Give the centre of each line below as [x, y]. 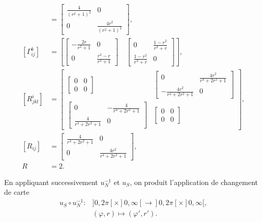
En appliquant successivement [51, 182]
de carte [17, 192]
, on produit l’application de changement [194, 182]
